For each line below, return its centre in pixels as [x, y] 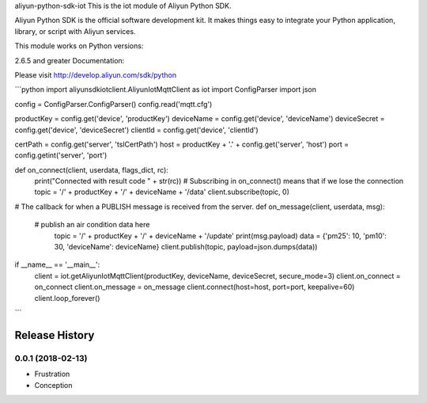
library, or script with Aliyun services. [75, 31]
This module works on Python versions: [79, 46]
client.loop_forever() [67, 298]
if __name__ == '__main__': [57, 264]
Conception [53, 385]
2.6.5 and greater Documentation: [70, 60]
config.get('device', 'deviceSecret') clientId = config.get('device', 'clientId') [136, 130]
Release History [55, 335]
